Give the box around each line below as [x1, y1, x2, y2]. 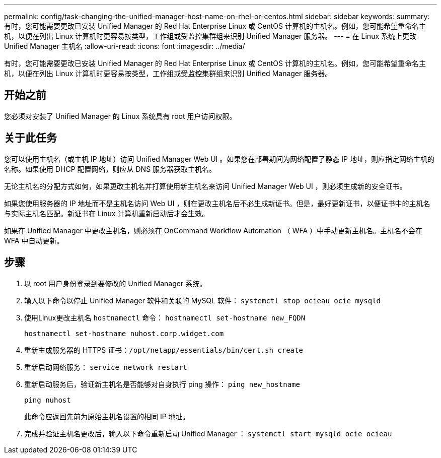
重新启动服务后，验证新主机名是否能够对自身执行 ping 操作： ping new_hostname [24, 379, 300, 388]
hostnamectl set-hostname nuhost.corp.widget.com [24, 329, 224, 338]
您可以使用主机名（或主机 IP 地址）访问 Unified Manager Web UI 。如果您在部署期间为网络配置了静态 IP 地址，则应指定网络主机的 [4, 154, 434, 163]
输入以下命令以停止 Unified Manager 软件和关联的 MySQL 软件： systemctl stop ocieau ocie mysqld [24, 296, 381, 305]
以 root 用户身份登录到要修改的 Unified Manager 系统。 [24, 279, 207, 288]
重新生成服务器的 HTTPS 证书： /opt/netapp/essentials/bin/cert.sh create [24, 345, 303, 354]
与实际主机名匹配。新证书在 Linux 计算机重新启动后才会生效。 [4, 209, 209, 218]
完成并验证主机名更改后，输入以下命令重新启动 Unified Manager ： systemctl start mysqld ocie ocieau [24, 429, 392, 438]
